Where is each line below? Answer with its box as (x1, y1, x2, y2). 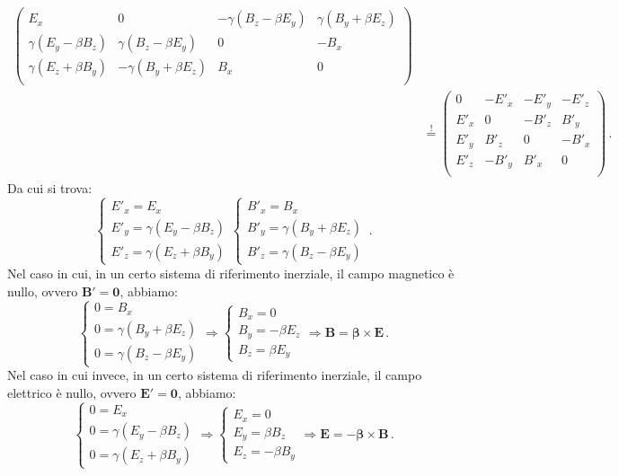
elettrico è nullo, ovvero (7, 383, 137, 401)
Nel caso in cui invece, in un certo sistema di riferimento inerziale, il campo (7, 366, 422, 384)
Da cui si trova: (7, 179, 93, 198)
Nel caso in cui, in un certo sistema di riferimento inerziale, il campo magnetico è (7, 263, 455, 282)
